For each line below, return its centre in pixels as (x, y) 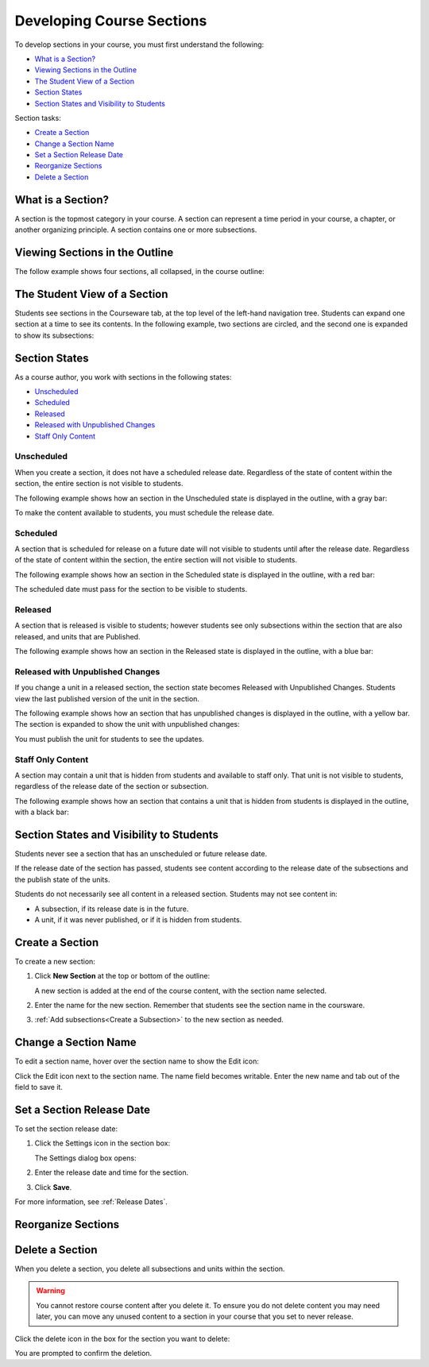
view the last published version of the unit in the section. (107, 698)
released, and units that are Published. (77, 636)
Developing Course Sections (111, 21)
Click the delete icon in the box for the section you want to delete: (122, 1338)
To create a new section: (55, 961)
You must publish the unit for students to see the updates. (109, 739)
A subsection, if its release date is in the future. (112, 909)
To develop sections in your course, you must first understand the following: (139, 44)
